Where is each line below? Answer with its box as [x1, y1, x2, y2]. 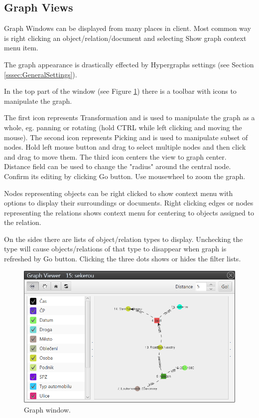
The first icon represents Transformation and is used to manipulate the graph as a [4, 112, 255, 123]
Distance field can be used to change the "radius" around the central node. [4, 161, 231, 172]
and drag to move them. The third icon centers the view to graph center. [4, 151, 227, 162]
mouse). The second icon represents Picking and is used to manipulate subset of [4, 132, 248, 142]
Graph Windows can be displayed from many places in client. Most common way [4, 23, 251, 33]
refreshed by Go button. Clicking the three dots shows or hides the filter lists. [4, 253, 241, 264]
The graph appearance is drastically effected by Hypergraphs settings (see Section [4, 59, 254, 69]
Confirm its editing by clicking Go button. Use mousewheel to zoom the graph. [4, 171, 246, 181]
